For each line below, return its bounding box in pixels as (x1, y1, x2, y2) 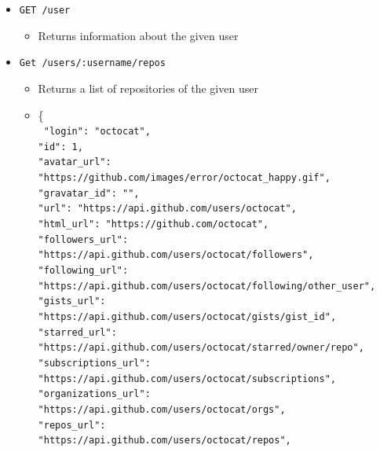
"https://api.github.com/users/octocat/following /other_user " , (38, 280, 376, 292)
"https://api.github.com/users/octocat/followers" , (38, 249, 314, 261)
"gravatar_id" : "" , (38, 187, 140, 199)
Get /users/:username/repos (19, 57, 166, 69)
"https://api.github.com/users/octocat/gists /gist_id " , (38, 311, 337, 322)
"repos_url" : (38, 419, 106, 431)
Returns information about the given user (38, 27, 239, 43)
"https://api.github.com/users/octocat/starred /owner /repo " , (38, 342, 364, 354)
